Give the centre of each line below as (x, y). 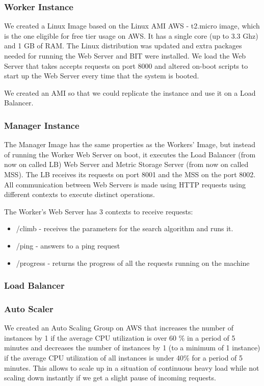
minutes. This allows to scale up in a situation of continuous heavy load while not (132, 367)
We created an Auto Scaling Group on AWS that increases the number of (119, 328)
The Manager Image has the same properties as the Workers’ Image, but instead (130, 144)
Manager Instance (42, 125)
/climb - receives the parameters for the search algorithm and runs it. (125, 228)
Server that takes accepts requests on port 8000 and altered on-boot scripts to (126, 65)
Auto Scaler (29, 308)
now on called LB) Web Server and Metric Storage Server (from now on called (126, 164)
